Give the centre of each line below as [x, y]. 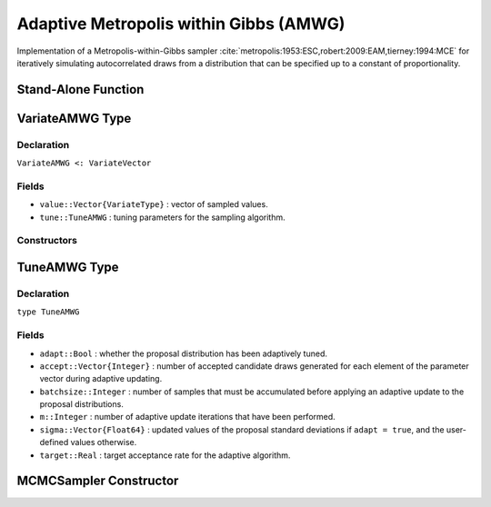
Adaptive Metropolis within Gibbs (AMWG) [181, 24]
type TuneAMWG [48, 312]
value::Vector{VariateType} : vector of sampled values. [154, 204]
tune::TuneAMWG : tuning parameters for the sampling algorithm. [162, 217]
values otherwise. [104, 442]
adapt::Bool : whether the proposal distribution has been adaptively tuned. [183, 353]
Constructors [47, 241]
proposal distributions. [82, 404]
